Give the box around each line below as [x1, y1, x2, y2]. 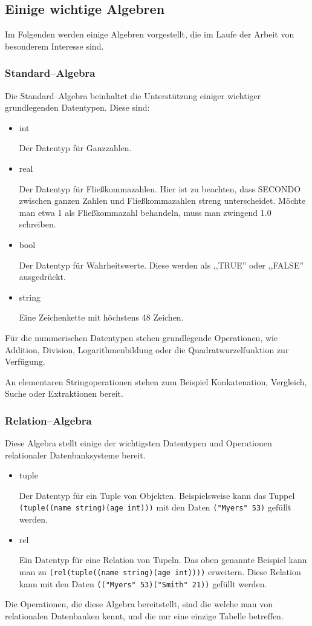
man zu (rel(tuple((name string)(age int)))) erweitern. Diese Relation [19, 565, 301, 578]
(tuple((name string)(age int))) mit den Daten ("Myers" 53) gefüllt [19, 501, 291, 514]
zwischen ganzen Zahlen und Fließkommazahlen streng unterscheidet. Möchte [19, 194, 306, 207]
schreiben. [19, 218, 56, 230]
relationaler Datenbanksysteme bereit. [5, 448, 146, 461]
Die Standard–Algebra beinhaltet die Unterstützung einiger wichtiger [5, 89, 261, 102]
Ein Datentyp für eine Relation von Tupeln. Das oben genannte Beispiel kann [19, 553, 307, 566]
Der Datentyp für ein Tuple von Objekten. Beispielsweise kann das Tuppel [19, 489, 295, 501]
